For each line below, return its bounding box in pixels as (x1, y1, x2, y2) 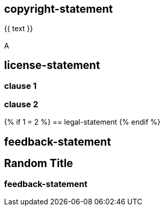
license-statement (4, 59, 100, 72)
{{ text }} (4, 24, 33, 33)
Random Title (4, 157, 73, 170)
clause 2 (4, 99, 38, 110)
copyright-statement (4, 3, 113, 15)
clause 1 (4, 80, 37, 91)
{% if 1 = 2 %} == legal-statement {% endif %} (4, 118, 161, 127)
